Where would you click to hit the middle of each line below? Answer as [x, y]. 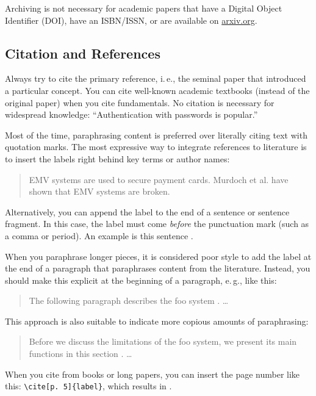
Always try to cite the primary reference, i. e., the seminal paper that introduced [156, 78]
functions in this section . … [81, 354]
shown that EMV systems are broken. [99, 191]
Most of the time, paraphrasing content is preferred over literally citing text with [156, 135]
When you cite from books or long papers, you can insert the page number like [153, 374]
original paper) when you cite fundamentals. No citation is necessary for [140, 102]
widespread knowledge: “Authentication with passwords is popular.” [131, 114]
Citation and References [83, 53]
